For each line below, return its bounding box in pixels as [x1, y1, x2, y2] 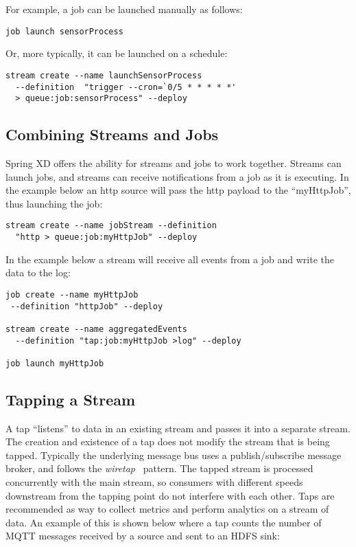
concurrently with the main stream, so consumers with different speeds [5, 475, 303, 489]
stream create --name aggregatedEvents [5, 324, 187, 334]
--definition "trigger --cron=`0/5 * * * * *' [15, 82, 237, 92]
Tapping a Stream [5, 388, 136, 410]
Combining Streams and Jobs [5, 124, 219, 145]
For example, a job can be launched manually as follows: [5, 2, 243, 16]
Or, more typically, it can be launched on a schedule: [5, 46, 228, 60]
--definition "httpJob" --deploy [10, 301, 163, 311]
